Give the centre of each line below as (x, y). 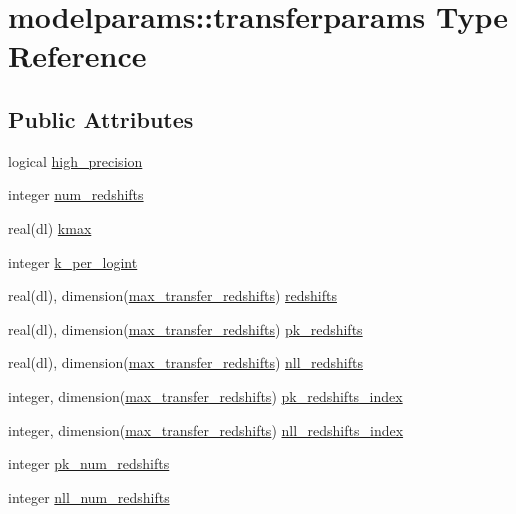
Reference (77, 55)
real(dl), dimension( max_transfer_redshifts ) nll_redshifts (186, 362)
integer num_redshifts (76, 194)
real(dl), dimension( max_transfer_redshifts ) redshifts (172, 295)
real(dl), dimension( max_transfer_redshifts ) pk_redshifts (185, 328)
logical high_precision (75, 160)
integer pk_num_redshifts (89, 463)
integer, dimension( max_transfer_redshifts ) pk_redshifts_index (205, 395)
